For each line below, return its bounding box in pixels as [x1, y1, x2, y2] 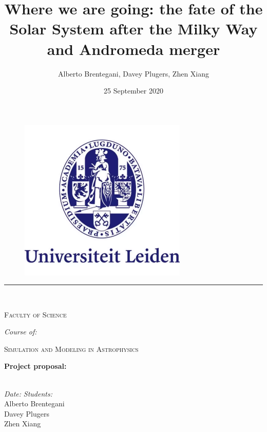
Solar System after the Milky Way [9, 18, 258, 39]
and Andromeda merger [47, 38, 220, 59]
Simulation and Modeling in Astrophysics [4, 343, 139, 354]
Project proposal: [4, 361, 67, 371]
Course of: [4, 326, 37, 337]
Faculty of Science [4, 309, 67, 320]
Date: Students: [4, 388, 52, 399]
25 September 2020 [104, 85, 163, 96]
